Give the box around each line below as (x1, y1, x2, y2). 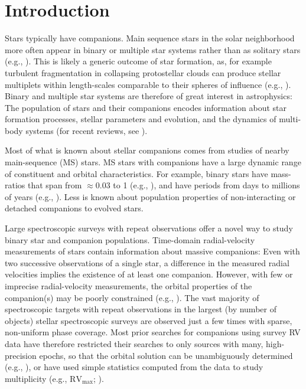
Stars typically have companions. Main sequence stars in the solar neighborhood (5, 32, 295, 44)
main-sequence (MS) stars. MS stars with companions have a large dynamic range (5, 156, 301, 168)
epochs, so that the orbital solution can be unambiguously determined (39, 349, 293, 361)
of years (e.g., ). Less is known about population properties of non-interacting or (5, 190, 296, 202)
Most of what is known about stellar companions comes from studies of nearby (5, 144, 289, 156)
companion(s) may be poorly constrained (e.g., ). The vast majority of (5, 291, 259, 303)
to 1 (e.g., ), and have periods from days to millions (113, 179, 300, 191)
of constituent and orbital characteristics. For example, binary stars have (5, 167, 268, 179)
